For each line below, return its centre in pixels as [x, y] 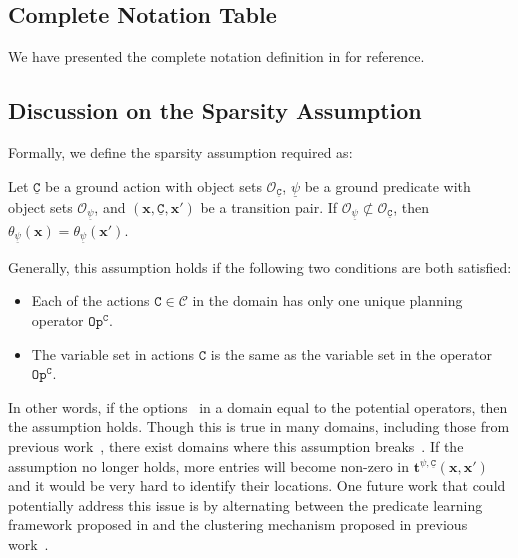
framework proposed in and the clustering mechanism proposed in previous [238, 524]
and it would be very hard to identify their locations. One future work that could [257, 485]
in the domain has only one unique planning [327, 300]
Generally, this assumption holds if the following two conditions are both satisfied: [260, 266]
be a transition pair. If [269, 206]
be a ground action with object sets [153, 185]
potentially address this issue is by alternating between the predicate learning [245, 504]
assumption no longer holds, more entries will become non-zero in [209, 465]
